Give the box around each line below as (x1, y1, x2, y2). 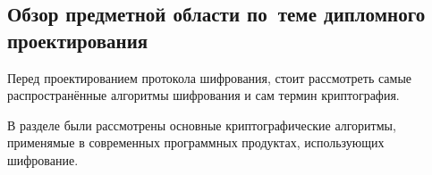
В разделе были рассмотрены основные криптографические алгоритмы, (7, 115, 396, 134)
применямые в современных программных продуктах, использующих (7, 133, 385, 152)
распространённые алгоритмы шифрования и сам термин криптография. (7, 86, 400, 104)
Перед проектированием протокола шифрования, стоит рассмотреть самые (7, 68, 412, 87)
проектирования (7, 26, 148, 54)
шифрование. (7, 150, 79, 169)
